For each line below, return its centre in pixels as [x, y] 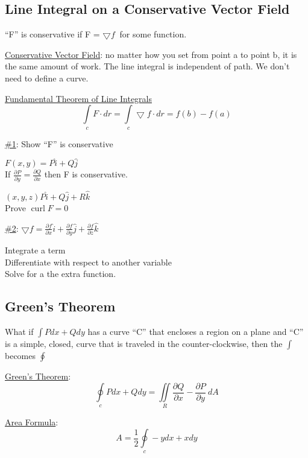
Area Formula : [32, 422]
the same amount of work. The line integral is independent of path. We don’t [147, 66]
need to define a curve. [47, 78]
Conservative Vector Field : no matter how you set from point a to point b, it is [151, 54]
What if [19, 332]
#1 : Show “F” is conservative [59, 143]
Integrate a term [35, 250]
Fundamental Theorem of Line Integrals [78, 98]
